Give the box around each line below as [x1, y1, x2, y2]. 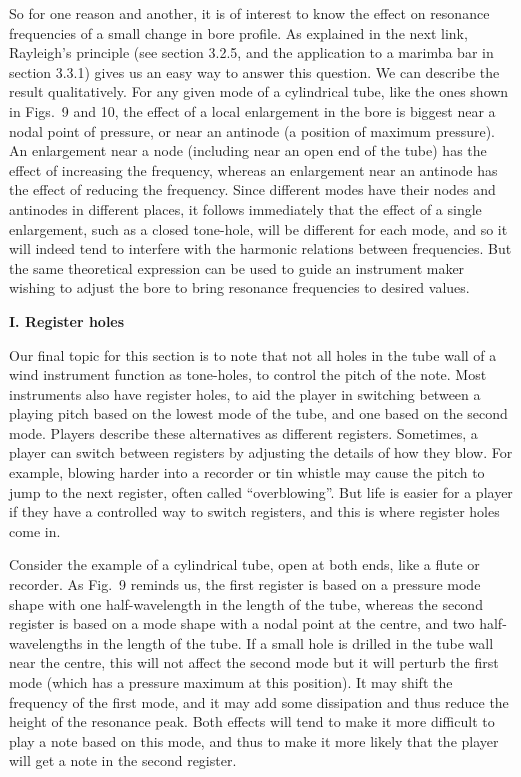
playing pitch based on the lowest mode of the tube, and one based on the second [9, 403, 508, 424]
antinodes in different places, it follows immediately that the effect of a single [9, 198, 482, 219]
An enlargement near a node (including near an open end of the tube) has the [9, 140, 487, 161]
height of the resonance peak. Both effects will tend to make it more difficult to [9, 711, 495, 732]
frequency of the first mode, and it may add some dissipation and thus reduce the [9, 691, 509, 712]
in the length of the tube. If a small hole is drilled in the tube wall [86, 632, 494, 653]
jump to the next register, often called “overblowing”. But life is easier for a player [9, 481, 513, 502]
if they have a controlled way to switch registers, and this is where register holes [9, 501, 500, 522]
